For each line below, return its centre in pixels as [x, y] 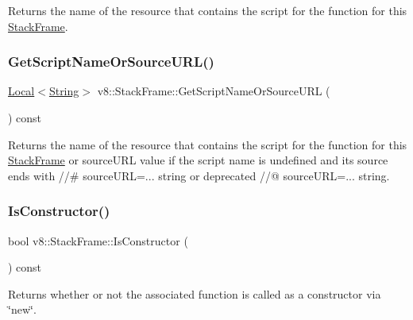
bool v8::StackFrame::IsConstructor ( [98, 240]
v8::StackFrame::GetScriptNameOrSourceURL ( [214, 91]
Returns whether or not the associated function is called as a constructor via [195, 293]
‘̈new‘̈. [22, 309]
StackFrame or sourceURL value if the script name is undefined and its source [198, 160]
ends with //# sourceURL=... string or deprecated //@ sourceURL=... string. [199, 175]
